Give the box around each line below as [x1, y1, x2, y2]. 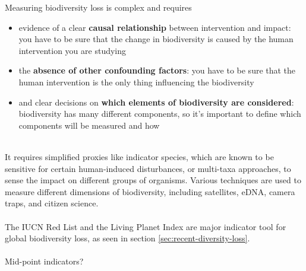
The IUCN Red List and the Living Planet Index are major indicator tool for [5, 220, 286, 232]
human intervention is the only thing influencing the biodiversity [18, 75, 254, 88]
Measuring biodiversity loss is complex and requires [5, 1, 192, 13]
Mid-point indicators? [5, 255, 84, 267]
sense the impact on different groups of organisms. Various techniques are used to [5, 174, 301, 186]
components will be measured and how [18, 119, 160, 131]
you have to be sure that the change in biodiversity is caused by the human [18, 33, 294, 45]
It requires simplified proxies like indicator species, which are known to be [5, 150, 274, 162]
